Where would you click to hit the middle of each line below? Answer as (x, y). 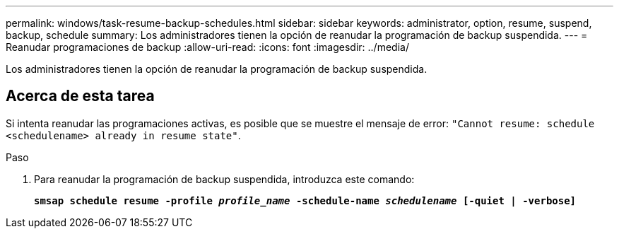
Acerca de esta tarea (80, 96)
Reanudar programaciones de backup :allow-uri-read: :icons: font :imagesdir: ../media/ (207, 47)
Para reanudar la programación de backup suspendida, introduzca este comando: (224, 179)
